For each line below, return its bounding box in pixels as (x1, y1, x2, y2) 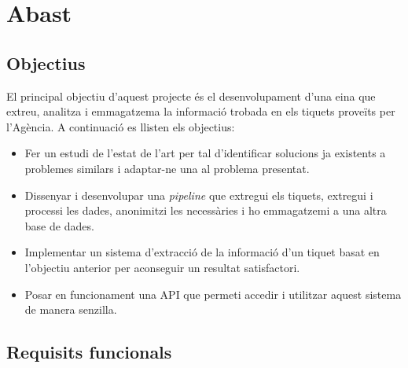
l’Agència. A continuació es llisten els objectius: (6, 118, 235, 134)
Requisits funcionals (6, 340, 172, 364)
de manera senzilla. (24, 301, 117, 318)
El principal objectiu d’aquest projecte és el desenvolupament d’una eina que (6, 87, 376, 104)
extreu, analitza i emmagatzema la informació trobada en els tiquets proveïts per (6, 103, 395, 120)
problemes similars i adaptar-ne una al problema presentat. (24, 160, 310, 176)
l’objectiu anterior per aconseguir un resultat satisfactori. (24, 259, 300, 275)
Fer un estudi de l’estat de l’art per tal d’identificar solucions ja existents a (24, 145, 386, 161)
